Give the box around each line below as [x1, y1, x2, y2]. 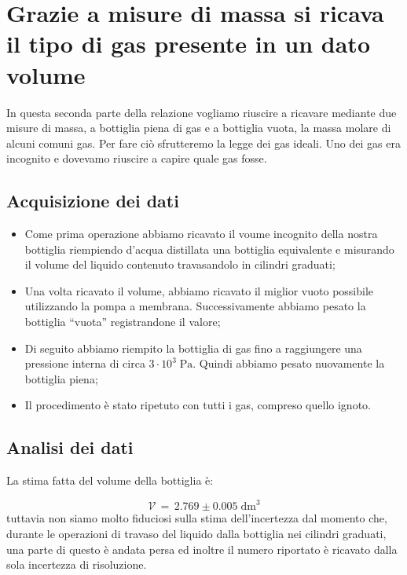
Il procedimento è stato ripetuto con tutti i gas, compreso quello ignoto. [24, 397, 371, 413]
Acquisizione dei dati [6, 189, 179, 213]
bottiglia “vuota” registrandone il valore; [24, 313, 221, 330]
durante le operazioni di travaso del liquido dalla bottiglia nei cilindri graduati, [6, 525, 387, 541]
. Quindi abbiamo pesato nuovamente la [192, 355, 385, 372]
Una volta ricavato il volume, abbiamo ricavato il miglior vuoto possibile [24, 282, 374, 298]
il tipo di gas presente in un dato [6, 27, 370, 60]
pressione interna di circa [24, 355, 145, 372]
